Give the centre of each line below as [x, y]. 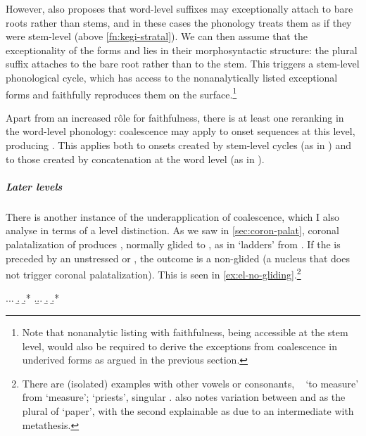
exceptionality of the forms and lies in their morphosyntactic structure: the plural [182, 50]
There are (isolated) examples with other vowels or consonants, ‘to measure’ [190, 383]
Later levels [34, 186]
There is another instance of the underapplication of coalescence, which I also [173, 216]
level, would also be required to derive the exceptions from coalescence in [179, 346]
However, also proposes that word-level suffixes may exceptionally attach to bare [179, 8]
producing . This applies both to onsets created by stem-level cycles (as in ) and [178, 145]
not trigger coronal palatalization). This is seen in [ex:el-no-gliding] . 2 [153, 273]
